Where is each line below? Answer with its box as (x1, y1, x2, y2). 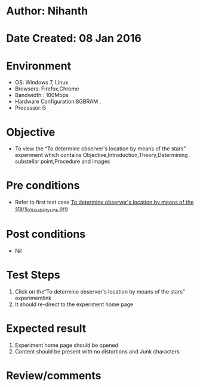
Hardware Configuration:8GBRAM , (14, 98, 101, 105)
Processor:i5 (14, 104, 47, 111)
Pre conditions (6, 179, 80, 192)
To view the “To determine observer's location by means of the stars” (14, 145, 186, 152)
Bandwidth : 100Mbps (14, 92, 69, 99)
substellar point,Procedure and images (14, 158, 110, 165)
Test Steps (6, 268, 61, 282)
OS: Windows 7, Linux (14, 79, 69, 86)
